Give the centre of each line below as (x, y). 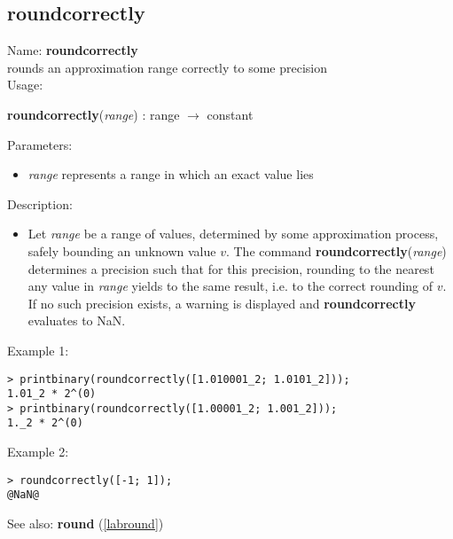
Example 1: (38, 350)
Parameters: (40, 144)
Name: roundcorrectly (73, 50)
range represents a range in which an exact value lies (171, 174)
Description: (40, 203)
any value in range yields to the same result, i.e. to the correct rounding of (230, 286)
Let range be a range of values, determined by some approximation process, (233, 234)
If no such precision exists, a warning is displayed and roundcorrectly (222, 303)
